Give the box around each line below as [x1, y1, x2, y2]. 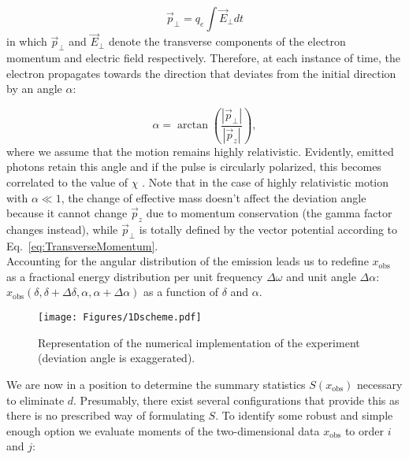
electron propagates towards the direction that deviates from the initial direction [6, 65, 396, 81]
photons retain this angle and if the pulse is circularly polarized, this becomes [6, 158, 381, 175]
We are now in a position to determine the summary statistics [6, 376, 306, 392]
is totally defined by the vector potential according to [139, 220, 398, 237]
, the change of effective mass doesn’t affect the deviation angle [61, 189, 366, 205]
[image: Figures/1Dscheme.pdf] [38, 312, 202, 324]
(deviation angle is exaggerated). [38, 350, 195, 366]
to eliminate [6, 391, 65, 408]
